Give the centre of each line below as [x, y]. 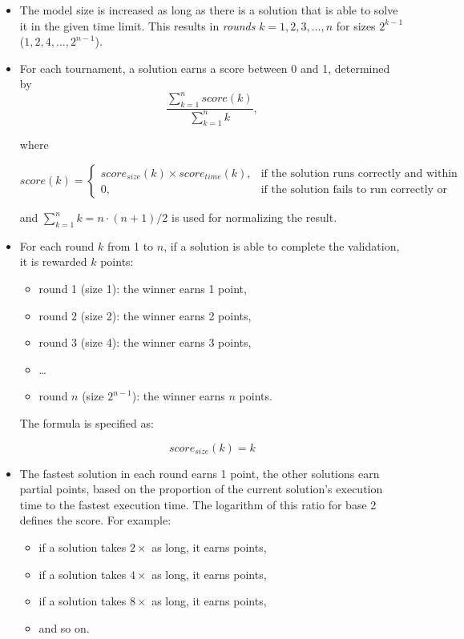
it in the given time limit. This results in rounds [137, 25]
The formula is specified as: [87, 422]
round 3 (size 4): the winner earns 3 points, [145, 342]
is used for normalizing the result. [254, 217]
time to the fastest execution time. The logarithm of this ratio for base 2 [198, 504]
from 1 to [130, 245]
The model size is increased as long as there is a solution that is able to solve [209, 10]
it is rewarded [53, 261]
